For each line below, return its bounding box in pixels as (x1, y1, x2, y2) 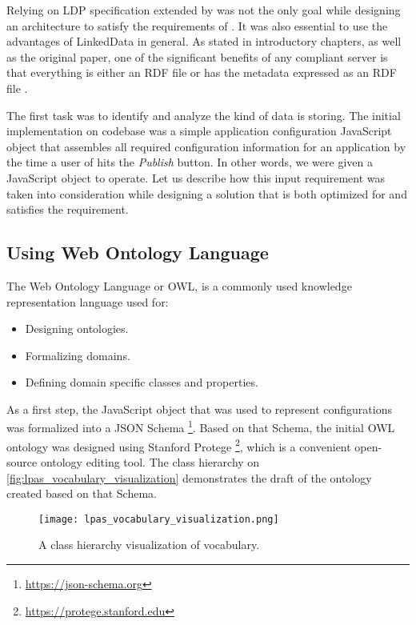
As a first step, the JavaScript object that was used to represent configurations (6, 400, 392, 417)
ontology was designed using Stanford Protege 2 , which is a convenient (6, 435, 351, 455)
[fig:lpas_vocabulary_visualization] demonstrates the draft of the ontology (6, 469, 372, 486)
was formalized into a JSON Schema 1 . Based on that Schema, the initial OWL (6, 417, 395, 436)
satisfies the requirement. (6, 201, 129, 218)
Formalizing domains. (25, 347, 130, 363)
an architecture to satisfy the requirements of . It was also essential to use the (6, 17, 388, 34)
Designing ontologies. (25, 320, 129, 337)
